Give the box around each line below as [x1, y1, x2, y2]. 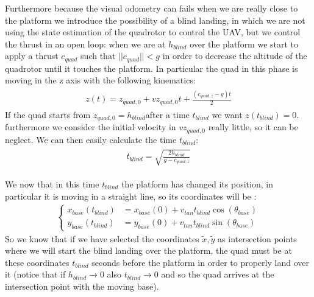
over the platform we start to [190, 37, 299, 50]
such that [80, 49, 116, 62]
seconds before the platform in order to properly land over [91, 256, 309, 268]
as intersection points [218, 232, 297, 245]
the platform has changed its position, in [121, 177, 273, 190]
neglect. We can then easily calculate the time [5, 133, 177, 145]
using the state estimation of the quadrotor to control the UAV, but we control [5, 26, 301, 38]
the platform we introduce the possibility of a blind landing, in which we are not [5, 13, 305, 26]
